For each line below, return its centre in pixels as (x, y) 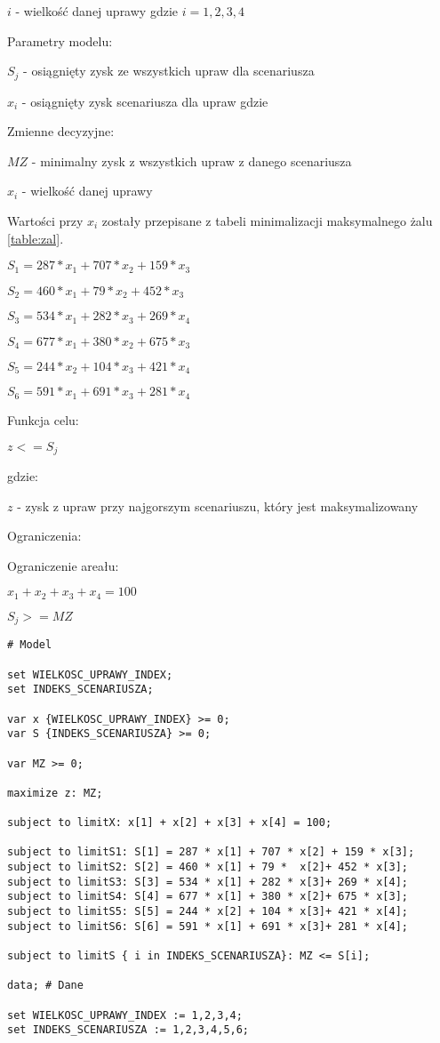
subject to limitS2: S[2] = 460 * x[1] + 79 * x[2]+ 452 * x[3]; (208, 867)
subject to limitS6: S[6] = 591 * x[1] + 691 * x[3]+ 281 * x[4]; (208, 926)
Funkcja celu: (43, 419)
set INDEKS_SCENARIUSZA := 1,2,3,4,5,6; (128, 1030)
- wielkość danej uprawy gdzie (96, 11)
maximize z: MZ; (55, 793)
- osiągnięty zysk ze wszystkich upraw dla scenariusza (169, 71)
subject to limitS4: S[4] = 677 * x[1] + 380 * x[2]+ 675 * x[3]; (208, 897)
